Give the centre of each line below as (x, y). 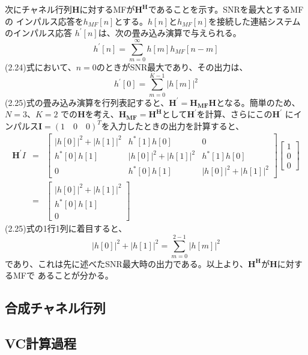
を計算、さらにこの (234, 114)
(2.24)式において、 (41, 66)
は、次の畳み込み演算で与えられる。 (170, 33)
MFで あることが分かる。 (63, 275)
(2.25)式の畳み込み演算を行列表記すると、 (87, 102)
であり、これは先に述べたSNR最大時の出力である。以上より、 (126, 263)
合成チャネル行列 (55, 308)
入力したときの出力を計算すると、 (177, 125)
